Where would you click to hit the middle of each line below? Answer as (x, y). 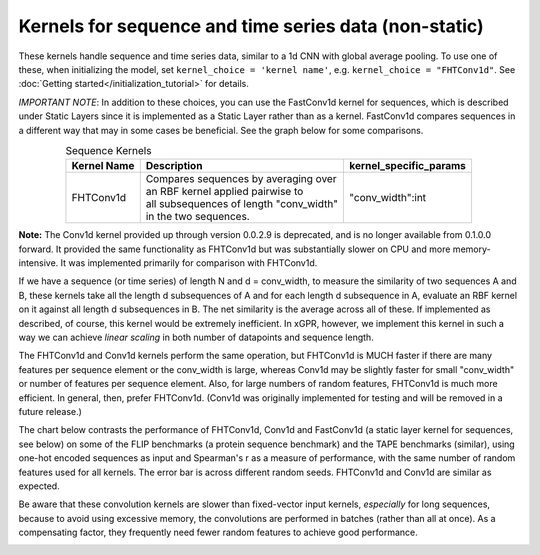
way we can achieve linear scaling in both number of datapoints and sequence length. (196, 337)
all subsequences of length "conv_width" (242, 204)
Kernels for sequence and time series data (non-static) (251, 26)
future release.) (50, 411)
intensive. (38, 263)
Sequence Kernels (108, 151)
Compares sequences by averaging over (241, 179)
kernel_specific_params (408, 166)
